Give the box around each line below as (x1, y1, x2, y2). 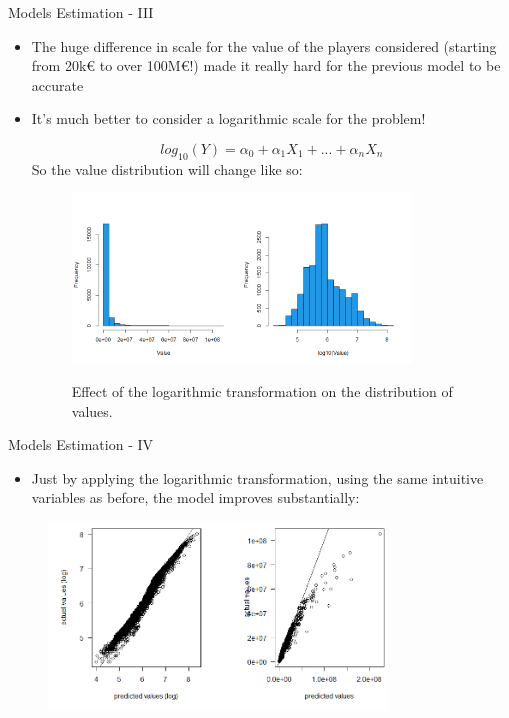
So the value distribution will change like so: (31, 158, 303, 179)
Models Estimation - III (8, 2, 154, 22)
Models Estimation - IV (8, 434, 154, 455)
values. (71, 400, 113, 421)
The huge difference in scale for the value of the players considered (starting (31, 35, 497, 56)
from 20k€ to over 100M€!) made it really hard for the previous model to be (31, 55, 501, 76)
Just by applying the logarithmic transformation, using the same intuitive (31, 467, 484, 488)
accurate (31, 74, 84, 95)
